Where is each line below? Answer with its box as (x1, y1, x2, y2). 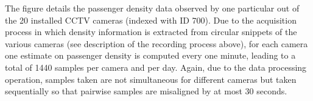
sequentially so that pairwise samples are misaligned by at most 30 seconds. (5, 85, 287, 97)
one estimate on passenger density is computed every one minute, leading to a (5, 49, 296, 62)
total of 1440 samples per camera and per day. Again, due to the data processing (5, 60, 307, 73)
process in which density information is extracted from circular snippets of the (5, 25, 297, 38)
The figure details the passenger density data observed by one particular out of (5, 2, 300, 14)
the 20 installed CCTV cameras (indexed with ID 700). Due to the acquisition (5, 13, 297, 26)
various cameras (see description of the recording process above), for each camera (5, 37, 308, 50)
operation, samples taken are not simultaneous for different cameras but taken (5, 73, 297, 85)
